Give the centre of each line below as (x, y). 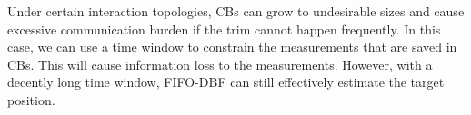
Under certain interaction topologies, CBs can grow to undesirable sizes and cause (236, 11)
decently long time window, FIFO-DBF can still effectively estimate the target (226, 82)
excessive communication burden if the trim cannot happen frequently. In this (224, 29)
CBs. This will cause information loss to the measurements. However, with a (220, 64)
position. (31, 99)
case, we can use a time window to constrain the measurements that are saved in (232, 47)
